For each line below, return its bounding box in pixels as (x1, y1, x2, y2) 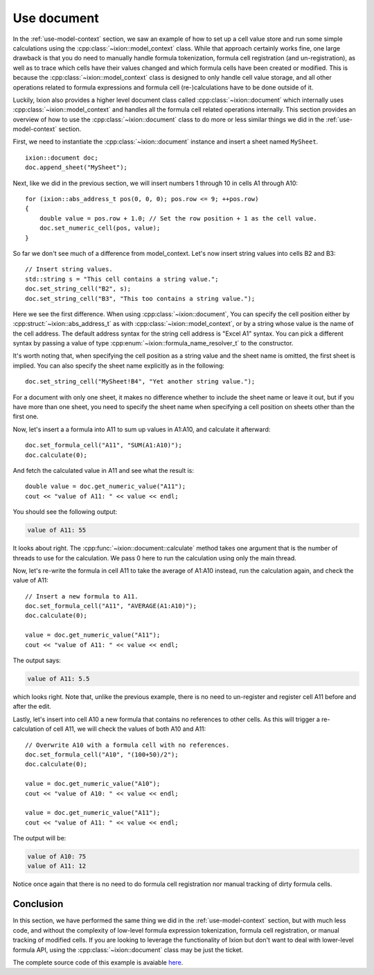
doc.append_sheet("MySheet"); (25, 164, 128, 171)
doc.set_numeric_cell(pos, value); (39, 224, 161, 232)
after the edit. (12, 702, 52, 711)
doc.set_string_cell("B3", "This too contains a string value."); (25, 295, 256, 302)
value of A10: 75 (27, 853, 87, 861)
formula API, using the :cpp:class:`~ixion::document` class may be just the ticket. (12, 945, 244, 954)
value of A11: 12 (27, 862, 87, 870)
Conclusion (12, 898, 64, 910)
